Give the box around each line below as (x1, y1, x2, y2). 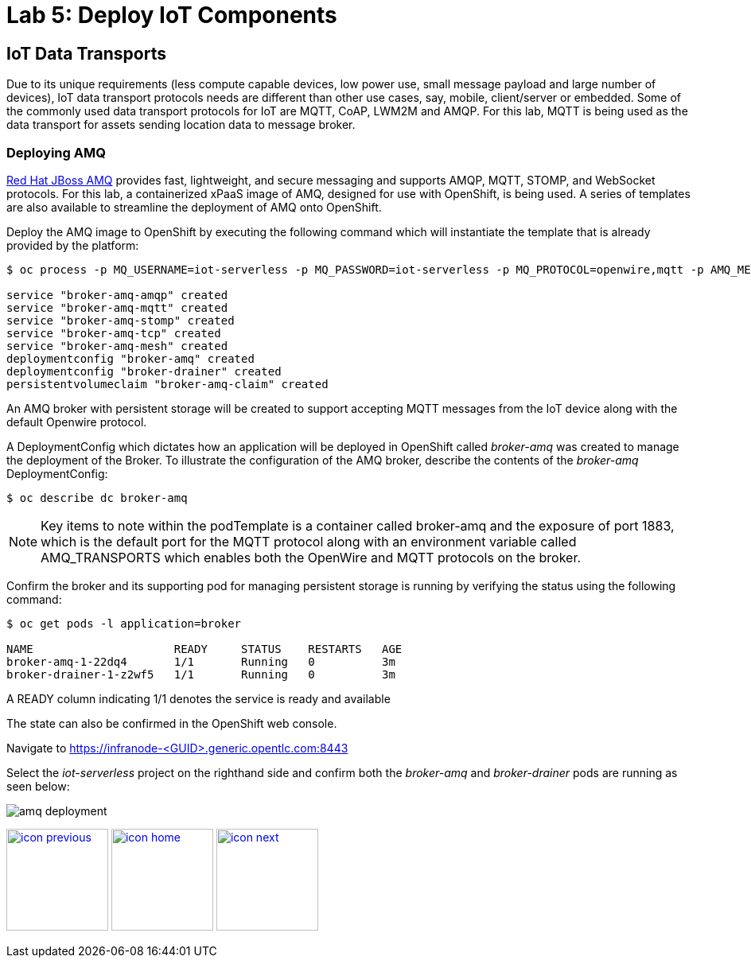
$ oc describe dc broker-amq (6, 491, 188, 504)
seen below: (6, 779, 70, 793)
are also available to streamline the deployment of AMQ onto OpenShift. (6, 200, 382, 214)
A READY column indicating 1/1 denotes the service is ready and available (6, 691, 391, 706)
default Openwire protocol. (6, 414, 147, 429)
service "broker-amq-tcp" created (6, 326, 221, 340)
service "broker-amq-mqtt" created (6, 301, 228, 314)
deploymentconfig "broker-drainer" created (6, 364, 282, 378)
